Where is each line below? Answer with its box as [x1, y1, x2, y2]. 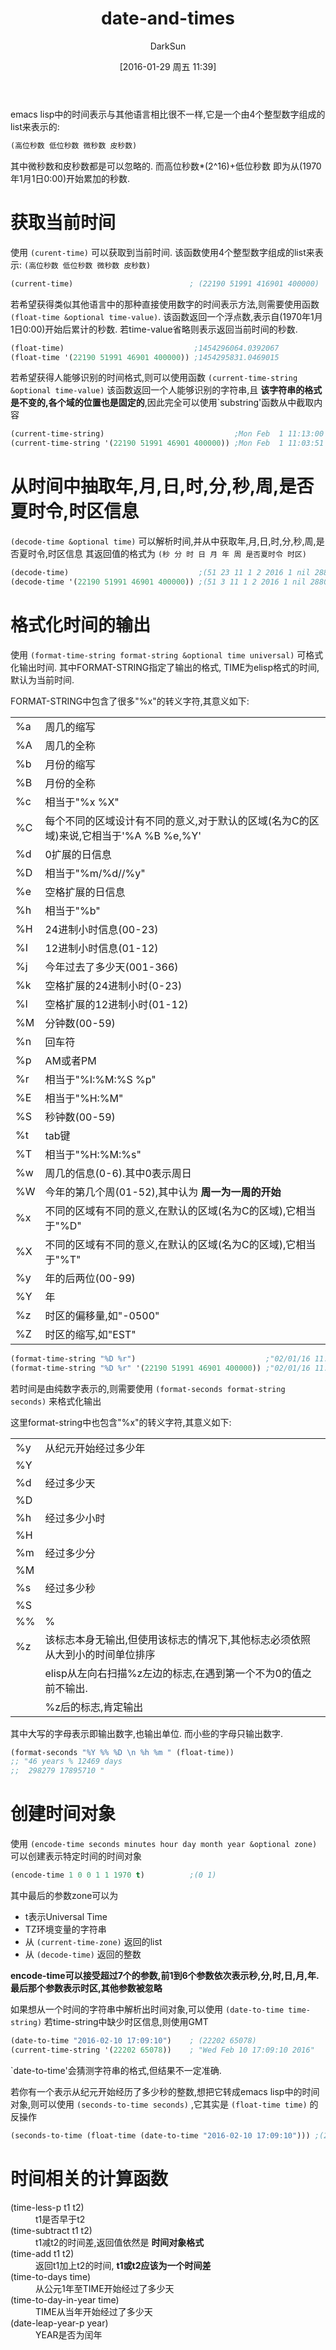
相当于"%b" [44, 903, 101, 917]
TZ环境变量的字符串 [24, 1923, 107, 1935]
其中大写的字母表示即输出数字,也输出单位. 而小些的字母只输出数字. [10, 1727, 284, 1739]
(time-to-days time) [10, 2270, 91, 2282]
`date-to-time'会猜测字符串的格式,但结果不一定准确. [10, 2064, 222, 2076]
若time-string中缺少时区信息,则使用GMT [44, 2015, 209, 2027]
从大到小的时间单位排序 [44, 1647, 156, 1661]
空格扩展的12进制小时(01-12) [44, 997, 189, 1011]
